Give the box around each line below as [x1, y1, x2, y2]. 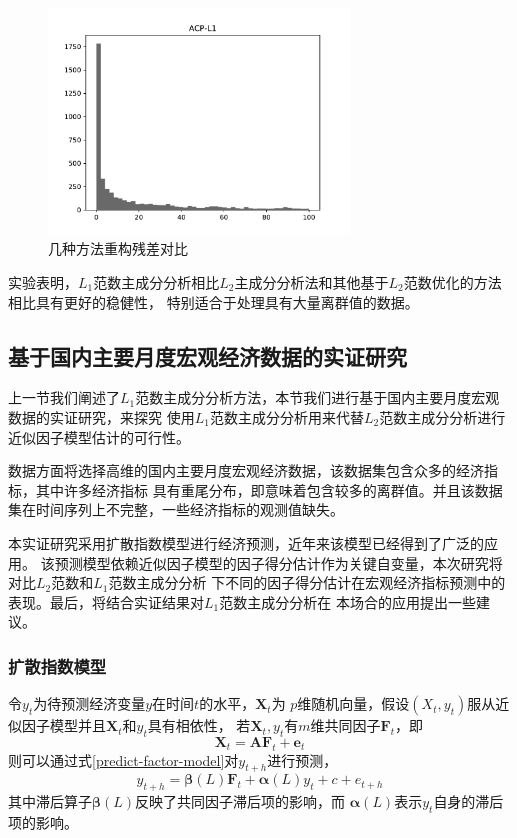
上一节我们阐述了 [8, 387, 120, 408]
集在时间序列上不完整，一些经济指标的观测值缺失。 [8, 499, 344, 520]
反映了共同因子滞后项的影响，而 [135, 791, 346, 812]
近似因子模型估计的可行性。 [8, 426, 190, 447]
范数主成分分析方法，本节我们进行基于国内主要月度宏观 [135, 387, 500, 408]
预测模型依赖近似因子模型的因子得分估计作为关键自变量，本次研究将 [54, 552, 503, 573]
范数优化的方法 [403, 271, 502, 292]
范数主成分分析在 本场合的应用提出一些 [219, 591, 476, 612]
